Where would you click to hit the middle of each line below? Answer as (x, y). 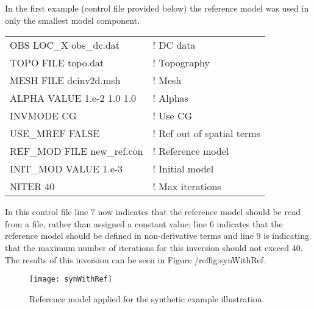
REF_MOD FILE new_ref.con (77, 151)
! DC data (174, 45)
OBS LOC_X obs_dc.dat (65, 45)
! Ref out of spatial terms (206, 133)
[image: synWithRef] (71, 279)
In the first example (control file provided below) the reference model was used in (157, 8)
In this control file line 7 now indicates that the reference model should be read (153, 212)
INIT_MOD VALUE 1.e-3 (66, 169)
